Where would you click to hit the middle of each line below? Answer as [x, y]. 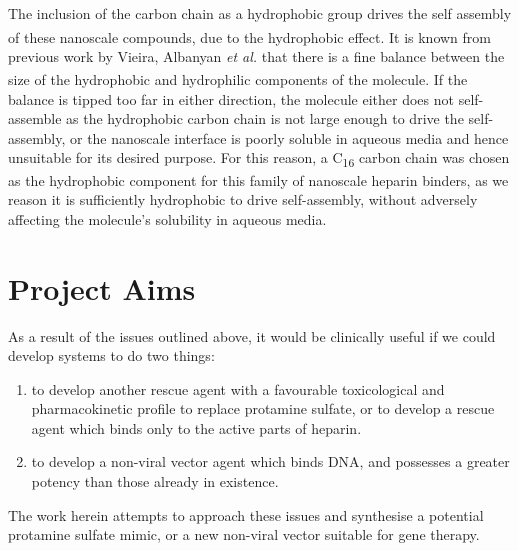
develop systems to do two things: [111, 355]
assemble [35, 118]
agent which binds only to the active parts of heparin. [196, 427]
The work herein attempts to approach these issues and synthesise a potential [246, 514]
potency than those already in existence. [155, 481]
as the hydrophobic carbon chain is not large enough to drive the [265, 118]
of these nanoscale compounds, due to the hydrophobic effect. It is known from [249, 36]
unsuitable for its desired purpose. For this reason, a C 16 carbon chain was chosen [259, 159]
